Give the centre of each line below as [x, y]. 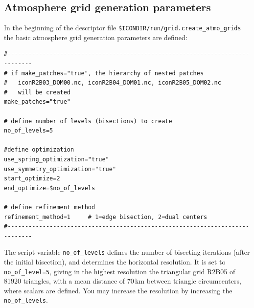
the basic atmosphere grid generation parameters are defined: [96, 37]
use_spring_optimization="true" [57, 159]
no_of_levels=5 [29, 131]
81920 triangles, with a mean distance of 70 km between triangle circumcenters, [123, 281]
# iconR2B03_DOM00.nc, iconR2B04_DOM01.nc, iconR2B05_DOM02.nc [113, 83]
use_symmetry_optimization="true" [60, 169]
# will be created [37, 92]
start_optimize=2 [32, 179]
